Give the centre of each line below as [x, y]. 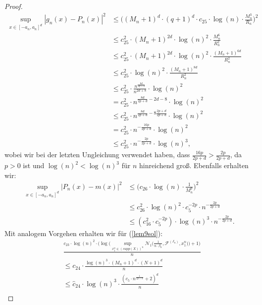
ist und [34, 165]
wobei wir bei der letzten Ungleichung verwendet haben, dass [97, 154]
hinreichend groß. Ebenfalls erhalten [194, 165]
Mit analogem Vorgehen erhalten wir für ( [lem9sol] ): [84, 233]
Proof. [14, 6]
